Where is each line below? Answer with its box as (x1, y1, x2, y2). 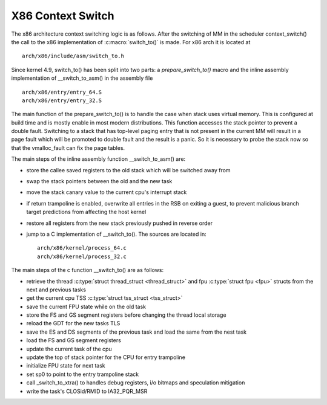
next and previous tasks (26, 286, 86, 293)
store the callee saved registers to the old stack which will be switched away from (26, 166, 231, 173)
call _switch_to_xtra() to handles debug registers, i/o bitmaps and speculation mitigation (26, 379, 245, 386)
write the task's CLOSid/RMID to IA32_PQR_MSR (26, 387, 148, 395)
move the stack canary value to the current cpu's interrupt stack (26, 189, 187, 196)
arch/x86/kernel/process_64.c (37, 245, 127, 251)
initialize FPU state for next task (26, 362, 105, 369)
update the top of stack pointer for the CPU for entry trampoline (26, 354, 186, 361)
